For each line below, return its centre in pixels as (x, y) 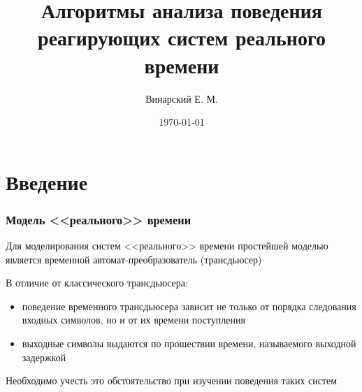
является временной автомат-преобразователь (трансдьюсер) (134, 259)
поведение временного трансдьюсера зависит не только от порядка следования (189, 306)
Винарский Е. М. (182, 98)
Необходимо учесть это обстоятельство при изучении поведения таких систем (172, 380)
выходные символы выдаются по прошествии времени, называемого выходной (189, 343)
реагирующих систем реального (182, 37)
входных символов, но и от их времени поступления (133, 320)
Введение (47, 181)
